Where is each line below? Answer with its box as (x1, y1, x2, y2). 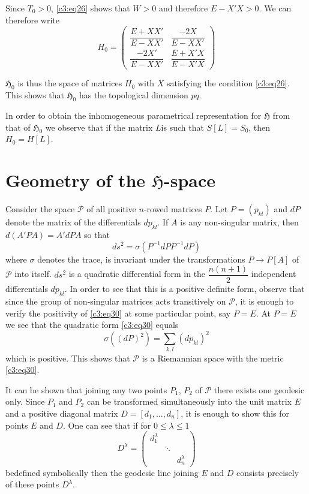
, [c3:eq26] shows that (51, 2, 130, 14)
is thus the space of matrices (17, 77, 122, 89)
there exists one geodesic (214, 383, 305, 396)
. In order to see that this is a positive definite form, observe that (64, 282, 305, 295)
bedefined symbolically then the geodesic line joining (5, 466, 199, 478)
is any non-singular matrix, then (180, 216, 299, 228)
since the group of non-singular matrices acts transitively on (5, 294, 226, 307)
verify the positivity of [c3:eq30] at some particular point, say (5, 306, 231, 319)
